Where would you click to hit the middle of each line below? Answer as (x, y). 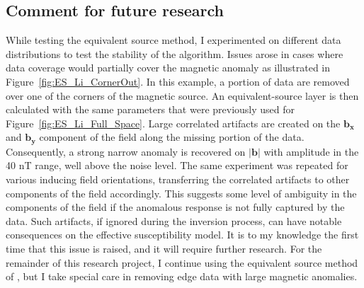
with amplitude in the (311, 151)
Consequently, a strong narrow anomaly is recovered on (126, 151)
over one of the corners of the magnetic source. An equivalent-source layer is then (182, 95)
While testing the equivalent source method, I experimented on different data (174, 40)
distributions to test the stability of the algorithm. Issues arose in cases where (175, 53)
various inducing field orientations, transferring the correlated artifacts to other (178, 179)
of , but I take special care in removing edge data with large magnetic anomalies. (182, 276)
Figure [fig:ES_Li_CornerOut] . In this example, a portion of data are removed (178, 81)
